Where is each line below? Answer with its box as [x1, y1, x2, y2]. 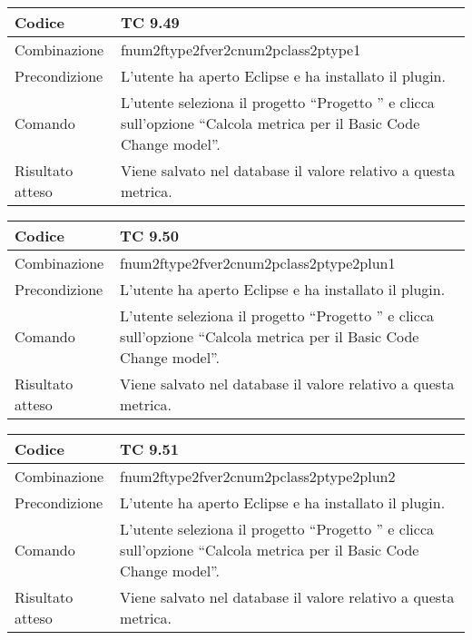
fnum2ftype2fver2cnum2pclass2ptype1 [120, 39, 361, 60]
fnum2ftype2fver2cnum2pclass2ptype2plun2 [120, 466, 396, 487]
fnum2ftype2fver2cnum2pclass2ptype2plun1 [120, 252, 396, 273]
